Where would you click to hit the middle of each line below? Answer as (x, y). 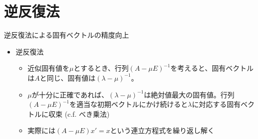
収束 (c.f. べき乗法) (79, 114)
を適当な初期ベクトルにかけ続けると (129, 104)
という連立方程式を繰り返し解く (162, 130)
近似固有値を (48, 68)
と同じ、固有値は (68, 77)
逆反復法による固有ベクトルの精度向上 (67, 35)
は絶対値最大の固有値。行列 (189, 94)
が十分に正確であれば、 (70, 94)
